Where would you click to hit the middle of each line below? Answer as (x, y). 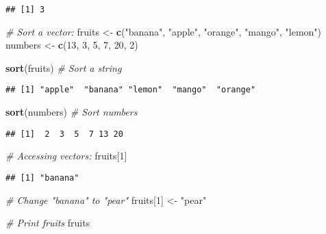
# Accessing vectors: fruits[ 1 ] (66, 156)
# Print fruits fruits (48, 223)
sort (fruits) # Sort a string (64, 67)
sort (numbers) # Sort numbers (72, 112)
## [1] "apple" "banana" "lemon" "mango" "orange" (131, 90)
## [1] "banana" (42, 178)
